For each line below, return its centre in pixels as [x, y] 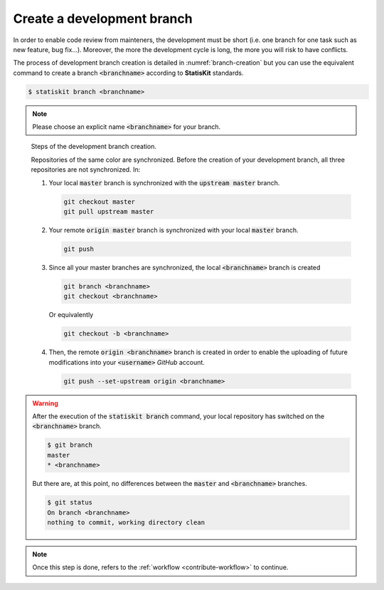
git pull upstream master [109, 212]
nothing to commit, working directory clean [126, 522]
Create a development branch [103, 19]
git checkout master [99, 202]
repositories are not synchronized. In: [86, 170]
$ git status [70, 503]
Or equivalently [71, 315]
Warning [45, 403]
